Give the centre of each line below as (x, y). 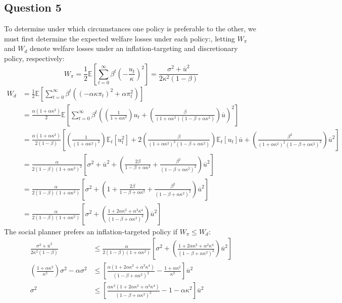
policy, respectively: (34, 58)
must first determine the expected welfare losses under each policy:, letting (120, 38)
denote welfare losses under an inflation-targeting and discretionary (134, 48)
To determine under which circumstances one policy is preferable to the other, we (130, 29)
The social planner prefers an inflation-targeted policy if (91, 231)
